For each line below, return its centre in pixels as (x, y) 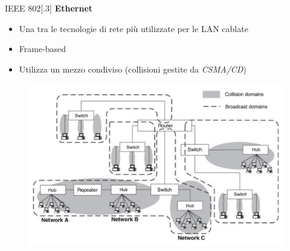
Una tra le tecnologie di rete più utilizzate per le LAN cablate (134, 28)
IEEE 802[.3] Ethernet (49, 8)
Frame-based (43, 49)
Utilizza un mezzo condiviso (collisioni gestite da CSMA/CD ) (133, 69)
